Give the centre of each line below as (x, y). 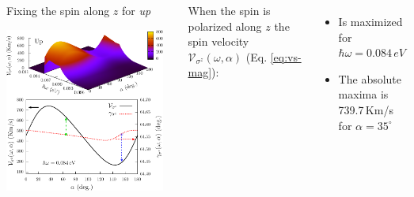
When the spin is (229, 10)
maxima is (363, 94)
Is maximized (370, 21)
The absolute (370, 78)
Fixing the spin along (58, 10)
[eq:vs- (286, 56)
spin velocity (218, 41)
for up (137, 10)
